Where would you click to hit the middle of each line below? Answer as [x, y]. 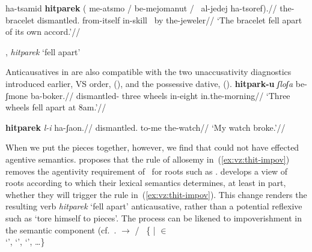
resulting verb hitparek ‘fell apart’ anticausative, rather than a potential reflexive [154, 206]
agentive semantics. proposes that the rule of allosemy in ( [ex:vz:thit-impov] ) [148, 159]
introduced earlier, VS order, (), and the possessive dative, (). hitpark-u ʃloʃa [149, 83]
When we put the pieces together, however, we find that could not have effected [152, 147]
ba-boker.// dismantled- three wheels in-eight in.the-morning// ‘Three [160, 95]
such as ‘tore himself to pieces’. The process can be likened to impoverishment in [154, 217]
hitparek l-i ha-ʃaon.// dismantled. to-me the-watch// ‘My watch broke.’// [145, 127]
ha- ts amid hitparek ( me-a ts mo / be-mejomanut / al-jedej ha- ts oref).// [141, 8]
